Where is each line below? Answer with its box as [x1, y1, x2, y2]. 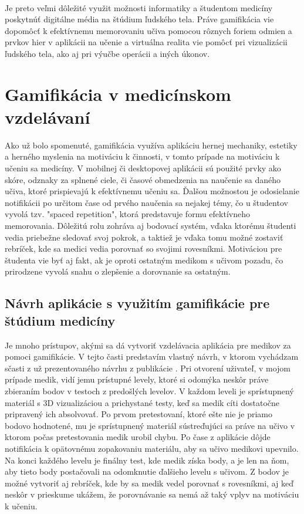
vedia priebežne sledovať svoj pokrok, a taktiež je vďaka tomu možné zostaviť [5, 231, 283, 243]
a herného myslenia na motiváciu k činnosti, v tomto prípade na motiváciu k [5, 150, 280, 163]
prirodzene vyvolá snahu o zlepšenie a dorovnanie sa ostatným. [5, 265, 231, 278]
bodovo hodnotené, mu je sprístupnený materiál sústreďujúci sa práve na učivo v [5, 419, 295, 431]
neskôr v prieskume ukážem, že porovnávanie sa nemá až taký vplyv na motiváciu [5, 488, 299, 501]
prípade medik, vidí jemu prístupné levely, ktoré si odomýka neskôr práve [5, 373, 269, 386]
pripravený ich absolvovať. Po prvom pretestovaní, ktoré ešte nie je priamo [5, 408, 273, 420]
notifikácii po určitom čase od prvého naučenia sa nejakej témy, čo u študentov [5, 196, 288, 208]
